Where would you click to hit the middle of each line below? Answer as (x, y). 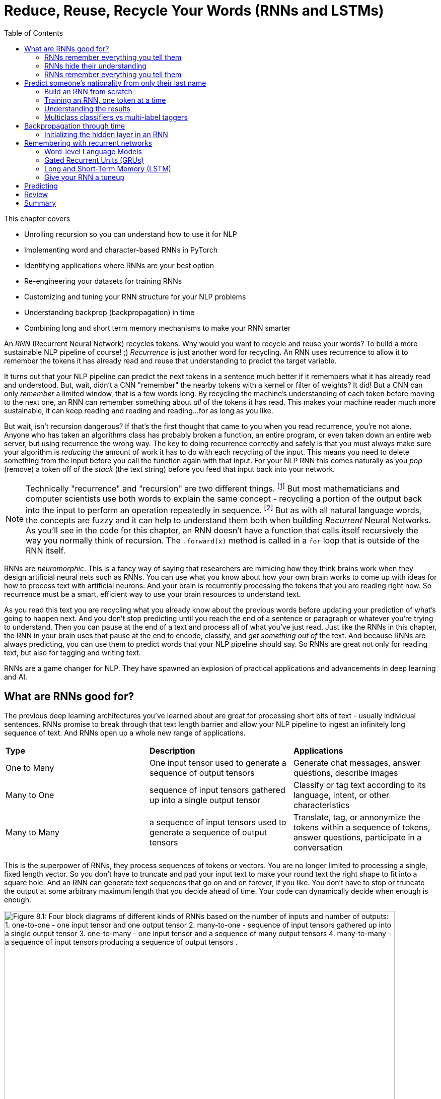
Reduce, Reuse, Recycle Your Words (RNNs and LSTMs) (194, 11)
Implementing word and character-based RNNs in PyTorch (121, 250)
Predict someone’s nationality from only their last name (115, 83)
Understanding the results (87, 108)
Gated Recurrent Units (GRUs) (94, 160)
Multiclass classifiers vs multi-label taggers (116, 117)
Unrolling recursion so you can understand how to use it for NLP (131, 234)
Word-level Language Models (93, 151)
